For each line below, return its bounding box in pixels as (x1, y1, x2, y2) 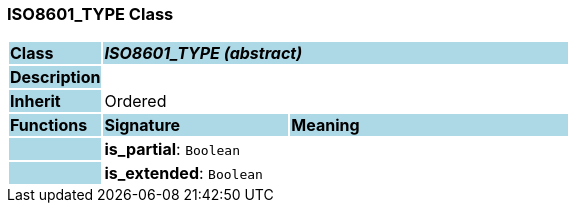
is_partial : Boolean (104, 139, 240, 160)
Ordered (104, 91, 167, 112)
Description (10, 67, 101, 88)
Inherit (10, 91, 61, 112)
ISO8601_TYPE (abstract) (104, 43, 303, 64)
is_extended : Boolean (104, 163, 263, 184)
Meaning (291, 115, 360, 136)
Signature (104, 115, 181, 136)
